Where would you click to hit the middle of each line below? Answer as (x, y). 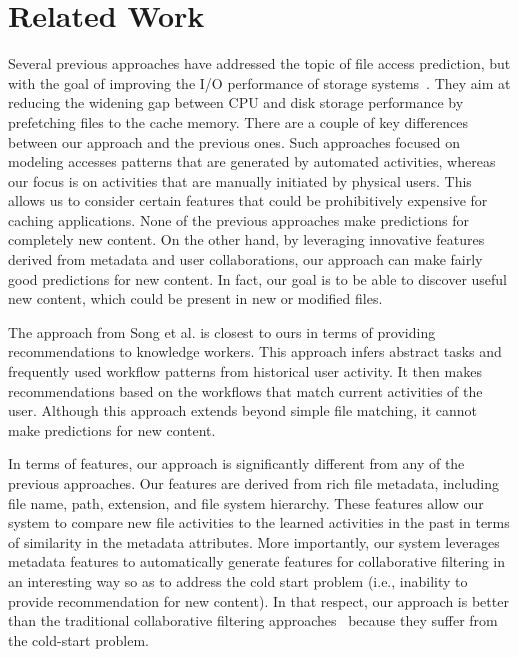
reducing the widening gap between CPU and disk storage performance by (236, 102)
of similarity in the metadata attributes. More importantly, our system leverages (254, 541)
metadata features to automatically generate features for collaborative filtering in (257, 561)
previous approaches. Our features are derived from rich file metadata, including (253, 483)
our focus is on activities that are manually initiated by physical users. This (240, 180)
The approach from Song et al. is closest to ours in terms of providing (222, 331)
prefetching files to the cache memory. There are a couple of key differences (238, 121)
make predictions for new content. (112, 429)
